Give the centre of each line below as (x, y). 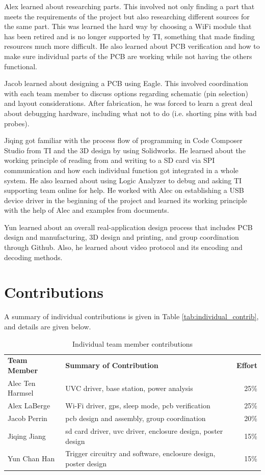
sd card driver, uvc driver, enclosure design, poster (144, 430)
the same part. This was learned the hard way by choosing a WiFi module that (128, 26)
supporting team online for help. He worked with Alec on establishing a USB (124, 190)
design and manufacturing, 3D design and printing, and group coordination (122, 237)
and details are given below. (48, 326)
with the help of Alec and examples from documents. (87, 210)
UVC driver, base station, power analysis (129, 388)
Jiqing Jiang (27, 436)
